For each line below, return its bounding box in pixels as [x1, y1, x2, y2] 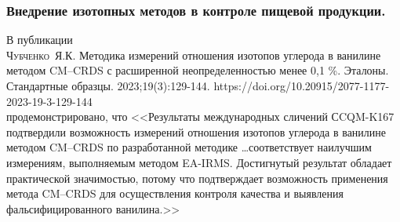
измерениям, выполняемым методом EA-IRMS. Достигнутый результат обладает [6, 154, 392, 170]
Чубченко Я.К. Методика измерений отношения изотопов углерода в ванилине [6, 46, 381, 63]
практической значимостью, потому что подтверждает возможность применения [6, 169, 388, 186]
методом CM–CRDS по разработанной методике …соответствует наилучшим [6, 139, 372, 155]
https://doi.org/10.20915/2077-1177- [213, 78, 390, 93]
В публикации [6, 31, 73, 48]
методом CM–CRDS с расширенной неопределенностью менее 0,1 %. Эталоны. [6, 62, 389, 78]
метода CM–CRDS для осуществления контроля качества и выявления [6, 185, 344, 202]
